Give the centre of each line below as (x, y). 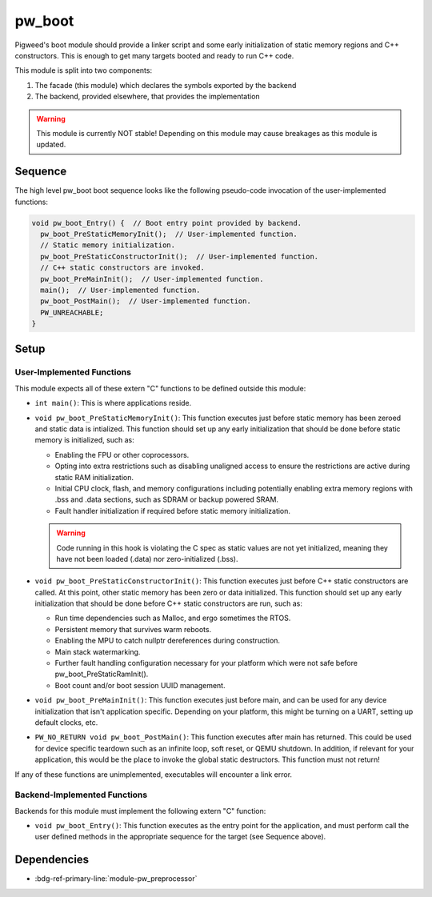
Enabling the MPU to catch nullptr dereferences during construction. (167, 641)
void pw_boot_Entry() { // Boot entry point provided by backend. (167, 223)
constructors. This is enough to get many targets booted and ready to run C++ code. (154, 55)
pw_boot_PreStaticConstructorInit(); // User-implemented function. (180, 256)
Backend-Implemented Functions (81, 795)
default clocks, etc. (66, 722)
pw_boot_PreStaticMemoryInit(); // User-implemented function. (169, 234)
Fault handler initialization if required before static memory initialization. (173, 511)
